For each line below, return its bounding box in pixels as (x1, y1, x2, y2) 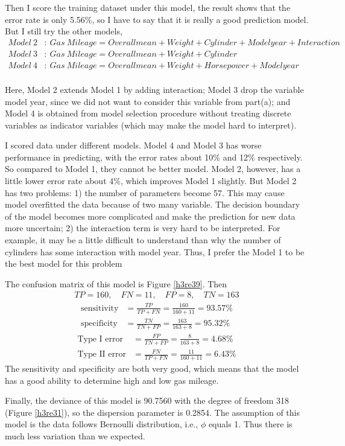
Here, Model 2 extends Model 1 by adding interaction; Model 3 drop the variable (5, 83, 304, 95)
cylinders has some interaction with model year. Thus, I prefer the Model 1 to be (5, 245, 305, 258)
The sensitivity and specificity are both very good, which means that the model (5, 362, 299, 374)
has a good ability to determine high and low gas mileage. (5, 374, 219, 386)
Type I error (77, 334, 123, 343)
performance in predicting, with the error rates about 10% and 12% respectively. (5, 150, 303, 163)
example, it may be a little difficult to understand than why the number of (5, 234, 281, 246)
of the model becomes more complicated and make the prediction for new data (5, 209, 296, 222)
